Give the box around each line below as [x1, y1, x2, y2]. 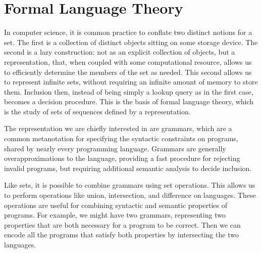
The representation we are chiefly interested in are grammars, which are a [4, 123, 232, 134]
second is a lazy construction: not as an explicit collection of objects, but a [4, 47, 235, 57]
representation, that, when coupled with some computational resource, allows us [4, 56, 252, 67]
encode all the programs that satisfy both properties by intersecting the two [4, 229, 239, 240]
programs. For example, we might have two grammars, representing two [4, 209, 226, 220]
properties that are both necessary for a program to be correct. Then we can [4, 219, 241, 230]
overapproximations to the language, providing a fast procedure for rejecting [4, 153, 240, 163]
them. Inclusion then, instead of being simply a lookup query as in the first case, [4, 86, 253, 97]
